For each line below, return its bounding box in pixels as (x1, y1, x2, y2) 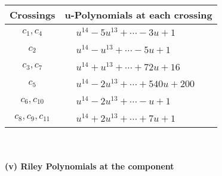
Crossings (10, 8, 55, 21)
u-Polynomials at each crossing (64, 8, 212, 21)
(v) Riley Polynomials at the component (5, 160, 174, 172)
